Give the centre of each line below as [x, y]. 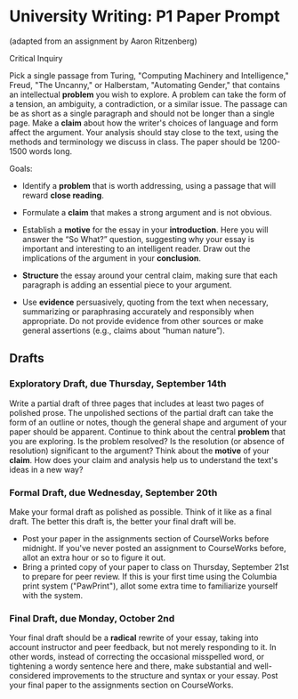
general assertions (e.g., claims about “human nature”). [123, 330]
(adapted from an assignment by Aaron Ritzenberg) [103, 41]
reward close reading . [63, 195]
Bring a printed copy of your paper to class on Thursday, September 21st [155, 566]
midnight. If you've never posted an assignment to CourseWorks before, [154, 548]
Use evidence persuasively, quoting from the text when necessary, [145, 302]
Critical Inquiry [36, 58]
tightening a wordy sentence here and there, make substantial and [130, 666]
